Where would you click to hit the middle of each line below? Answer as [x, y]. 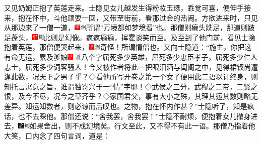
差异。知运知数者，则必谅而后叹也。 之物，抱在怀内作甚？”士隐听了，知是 [126, 106]
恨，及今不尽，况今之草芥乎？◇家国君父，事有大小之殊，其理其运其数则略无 [131, 96]
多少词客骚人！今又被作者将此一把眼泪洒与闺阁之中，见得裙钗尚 [145, 66]
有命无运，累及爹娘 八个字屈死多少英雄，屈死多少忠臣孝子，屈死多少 [124, 56]
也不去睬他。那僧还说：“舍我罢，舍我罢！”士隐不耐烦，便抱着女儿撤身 [134, 116]
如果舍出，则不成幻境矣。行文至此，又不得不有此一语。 [121, 126]
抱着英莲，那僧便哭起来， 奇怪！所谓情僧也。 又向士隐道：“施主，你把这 [128, 47]
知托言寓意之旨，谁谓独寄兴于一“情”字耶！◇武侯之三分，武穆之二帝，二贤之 [131, 86]
